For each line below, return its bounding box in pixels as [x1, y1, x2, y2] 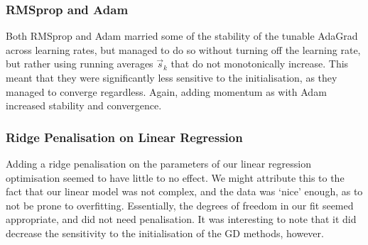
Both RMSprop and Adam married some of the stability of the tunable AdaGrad [6, 28, 358, 43]
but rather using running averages [6, 56, 153, 71]
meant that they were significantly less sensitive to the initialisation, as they [6, 70, 337, 85]
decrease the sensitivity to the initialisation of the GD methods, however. [6, 225, 324, 240]
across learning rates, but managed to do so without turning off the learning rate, [6, 42, 361, 57]
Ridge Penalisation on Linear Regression [6, 128, 243, 146]
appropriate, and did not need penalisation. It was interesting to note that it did [6, 212, 357, 227]
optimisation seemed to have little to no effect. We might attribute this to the [6, 170, 345, 185]
